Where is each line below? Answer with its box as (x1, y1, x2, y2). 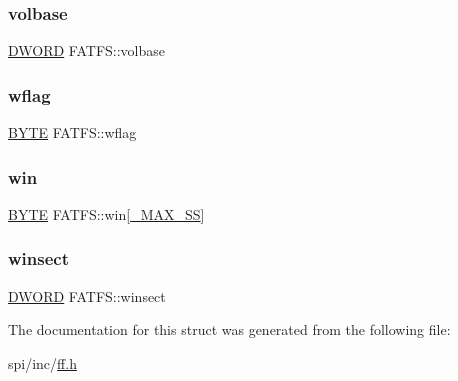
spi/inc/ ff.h (8, 352, 77, 373)
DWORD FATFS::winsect (8, 285, 166, 306)
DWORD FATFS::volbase (8, 40, 166, 61)
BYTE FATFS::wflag (8, 122, 137, 143)
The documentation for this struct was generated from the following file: (8, 319, 451, 340)
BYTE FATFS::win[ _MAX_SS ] (8, 203, 205, 224)
